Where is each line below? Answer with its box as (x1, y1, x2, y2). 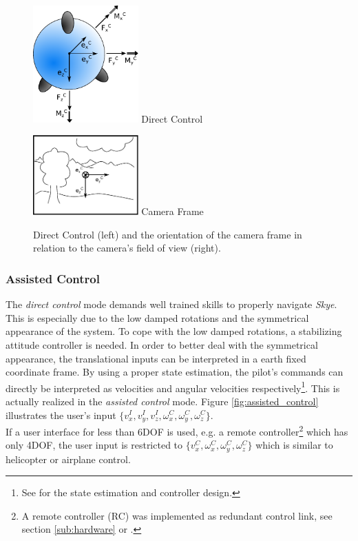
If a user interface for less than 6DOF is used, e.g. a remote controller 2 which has (6, 422, 348, 438)
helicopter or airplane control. (6, 451, 131, 466)
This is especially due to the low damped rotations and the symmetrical (6, 310, 309, 325)
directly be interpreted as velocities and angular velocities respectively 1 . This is (6, 378, 340, 395)
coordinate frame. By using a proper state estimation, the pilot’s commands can (6, 365, 344, 379)
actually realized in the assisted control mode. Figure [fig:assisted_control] (6, 394, 319, 408)
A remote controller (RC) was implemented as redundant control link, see (21, 508, 333, 522)
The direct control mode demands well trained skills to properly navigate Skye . (6, 297, 337, 312)
